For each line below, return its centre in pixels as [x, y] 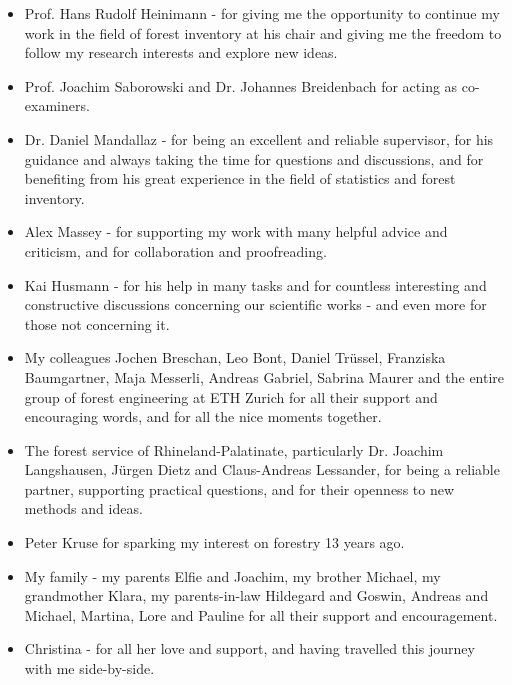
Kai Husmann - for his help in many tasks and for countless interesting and [255, 284]
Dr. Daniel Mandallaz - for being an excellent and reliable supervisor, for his [259, 138]
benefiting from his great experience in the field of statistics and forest [240, 178]
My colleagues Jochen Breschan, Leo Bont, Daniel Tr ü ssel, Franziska [235, 357]
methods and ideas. [83, 508]
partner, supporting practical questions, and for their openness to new [239, 488]
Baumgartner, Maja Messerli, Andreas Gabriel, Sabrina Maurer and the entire [264, 376]
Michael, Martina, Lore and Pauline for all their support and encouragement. [261, 614]
